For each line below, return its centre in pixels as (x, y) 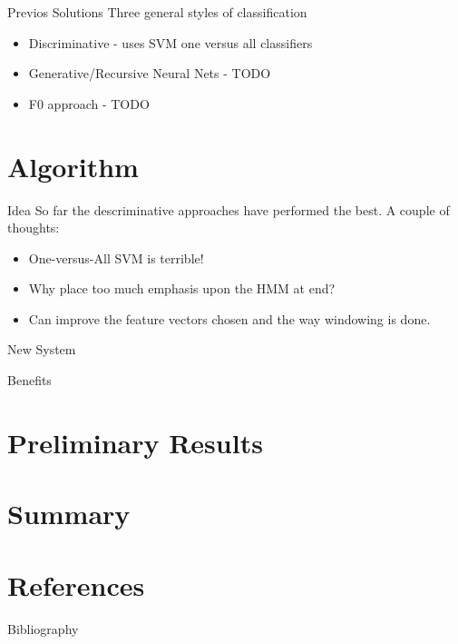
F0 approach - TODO (89, 103)
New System (42, 349)
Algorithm (73, 166)
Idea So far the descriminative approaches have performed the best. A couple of (229, 209)
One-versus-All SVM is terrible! (116, 258)
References (76, 585)
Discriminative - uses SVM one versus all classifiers (171, 42)
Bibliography (43, 628)
